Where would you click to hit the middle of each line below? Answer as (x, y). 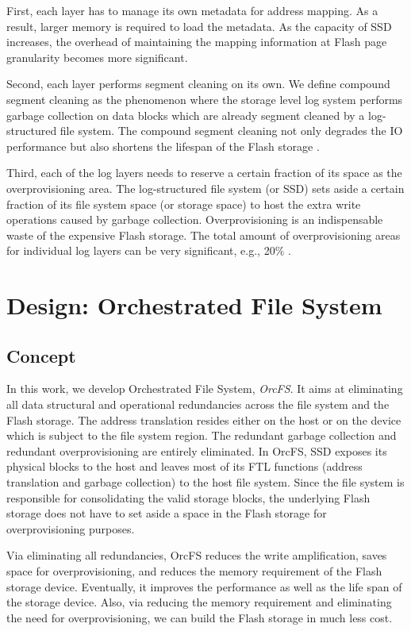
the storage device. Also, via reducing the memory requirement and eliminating (199, 602)
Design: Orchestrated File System (194, 305)
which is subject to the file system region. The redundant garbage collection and (202, 435)
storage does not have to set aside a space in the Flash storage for (167, 513)
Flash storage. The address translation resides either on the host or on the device (204, 419)
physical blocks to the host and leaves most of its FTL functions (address (184, 466)
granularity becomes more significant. (97, 57)
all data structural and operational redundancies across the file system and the (198, 404)
